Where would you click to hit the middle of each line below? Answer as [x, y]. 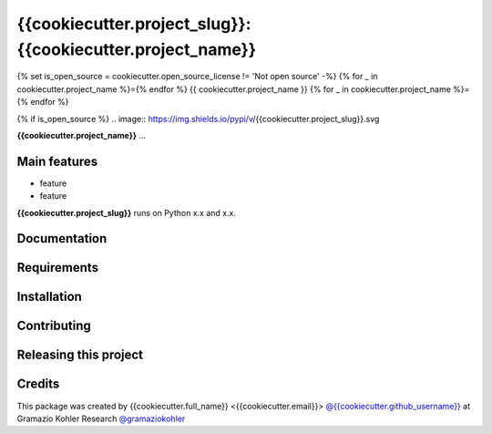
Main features [57, 161]
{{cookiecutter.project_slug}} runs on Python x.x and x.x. [127, 212]
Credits [38, 384]
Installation [49, 297]
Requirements [58, 268]
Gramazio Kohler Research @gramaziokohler [101, 418]
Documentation [62, 238]
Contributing [54, 326]
